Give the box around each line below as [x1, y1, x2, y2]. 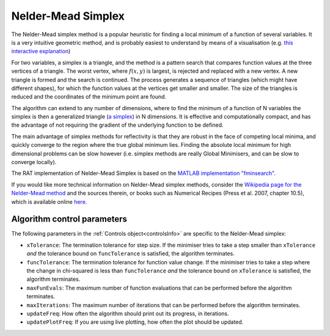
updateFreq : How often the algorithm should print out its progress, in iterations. [26, 310, 229, 317]
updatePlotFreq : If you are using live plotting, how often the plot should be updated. [26, 318, 244, 326]
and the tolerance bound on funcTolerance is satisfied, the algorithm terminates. [26, 250, 235, 257]
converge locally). [11, 159, 57, 166]
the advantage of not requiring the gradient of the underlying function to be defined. [11, 121, 224, 129]
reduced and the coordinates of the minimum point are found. [11, 93, 167, 100]
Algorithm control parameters [11, 214, 128, 225]
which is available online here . [11, 198, 87, 205]
